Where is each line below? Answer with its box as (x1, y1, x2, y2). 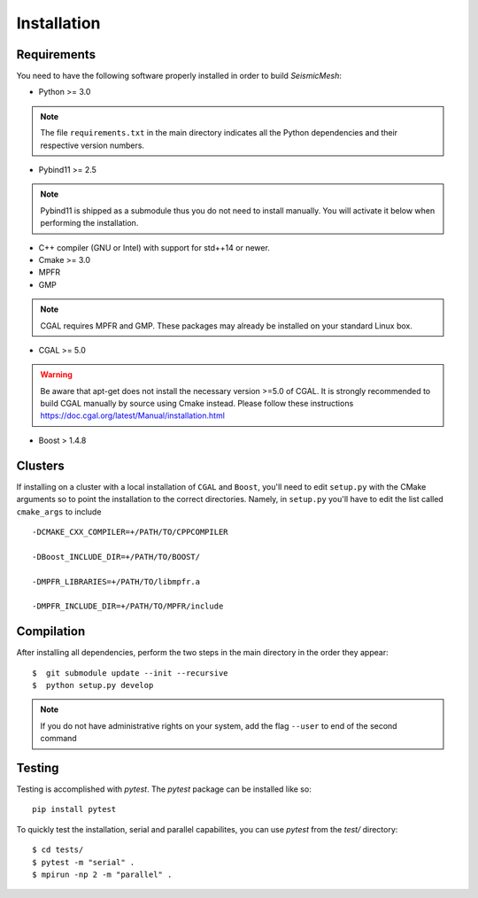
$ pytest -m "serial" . (32, 857, 135, 867)
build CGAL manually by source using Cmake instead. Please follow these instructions (40, 399, 354, 409)
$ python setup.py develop (32, 680, 154, 690)
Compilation (16, 624, 86, 639)
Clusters (16, 458, 66, 473)
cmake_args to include (16, 506, 102, 517)
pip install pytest (32, 804, 117, 815)
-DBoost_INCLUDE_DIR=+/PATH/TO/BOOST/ (32, 552, 201, 561)
